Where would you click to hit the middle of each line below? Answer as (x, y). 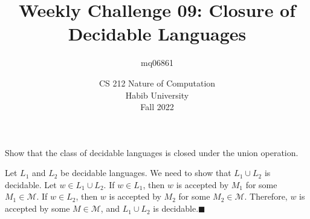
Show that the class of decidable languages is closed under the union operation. (152, 152)
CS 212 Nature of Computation (157, 83)
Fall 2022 (157, 107)
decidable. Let (31, 184)
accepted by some (37, 208)
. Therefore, (266, 196)
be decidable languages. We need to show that (146, 173)
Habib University (157, 95)
